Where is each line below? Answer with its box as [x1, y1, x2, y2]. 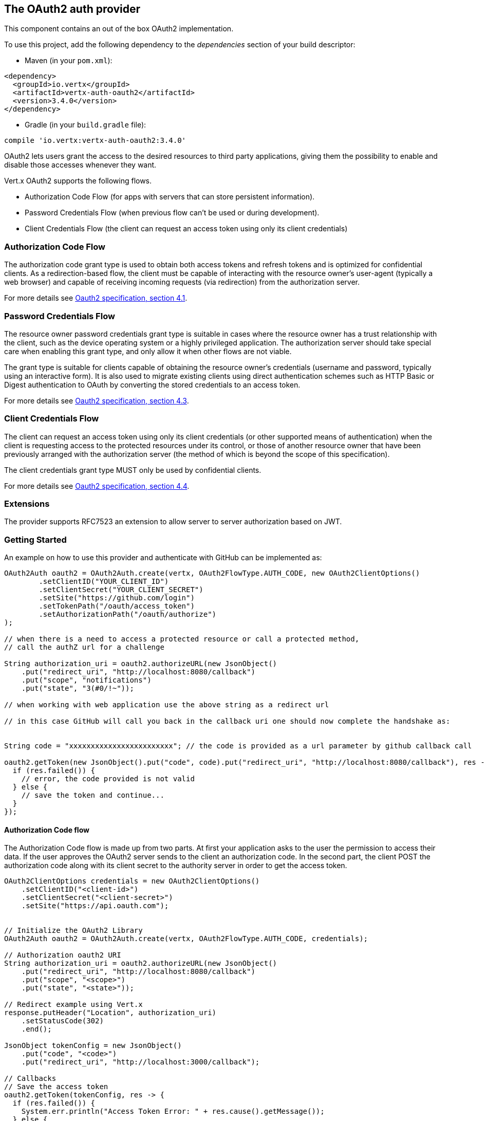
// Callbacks [4, 1074, 57, 1083]
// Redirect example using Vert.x [4, 1000, 143, 1009]
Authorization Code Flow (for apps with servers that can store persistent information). [25, 192, 315, 201]
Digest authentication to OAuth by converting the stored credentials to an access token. [4, 380, 301, 389]
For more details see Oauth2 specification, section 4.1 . [4, 293, 188, 303]
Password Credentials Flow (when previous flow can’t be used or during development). [25, 208, 320, 217]
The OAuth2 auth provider [4, 3, 141, 15]
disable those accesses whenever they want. [4, 160, 157, 170]
